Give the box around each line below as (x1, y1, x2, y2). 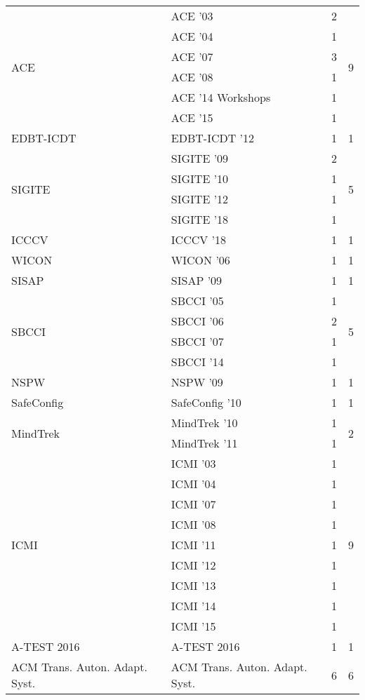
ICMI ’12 (171, 557, 216, 573)
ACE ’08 (171, 69, 213, 85)
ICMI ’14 (171, 598, 216, 614)
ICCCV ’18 (171, 231, 227, 248)
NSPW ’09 (171, 374, 223, 390)
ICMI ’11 (171, 537, 216, 553)
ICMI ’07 (171, 496, 216, 512)
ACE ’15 (171, 109, 213, 126)
